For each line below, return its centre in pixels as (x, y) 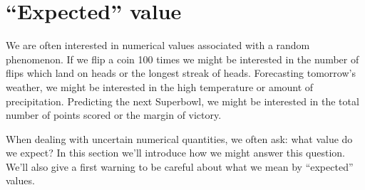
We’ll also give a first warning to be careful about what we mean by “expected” (180, 166)
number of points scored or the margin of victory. (114, 115)
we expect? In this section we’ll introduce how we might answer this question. (176, 153)
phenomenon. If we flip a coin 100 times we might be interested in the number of (182, 59)
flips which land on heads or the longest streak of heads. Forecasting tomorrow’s (181, 73)
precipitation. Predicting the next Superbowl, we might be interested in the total (182, 101)
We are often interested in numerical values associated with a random (158, 45)
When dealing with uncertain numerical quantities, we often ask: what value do (179, 138)
